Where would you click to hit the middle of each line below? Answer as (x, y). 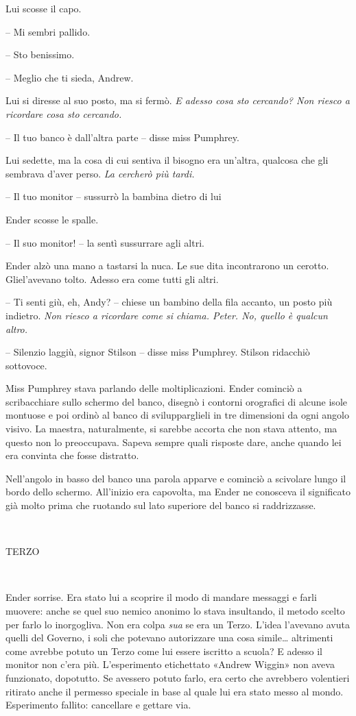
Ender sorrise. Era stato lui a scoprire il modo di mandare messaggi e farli (161, 597)
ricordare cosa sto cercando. (64, 113)
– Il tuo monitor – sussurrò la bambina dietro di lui (114, 196)
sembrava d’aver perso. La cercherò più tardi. (100, 173)
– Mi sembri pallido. (48, 31)
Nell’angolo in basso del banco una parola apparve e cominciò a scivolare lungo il (176, 478)
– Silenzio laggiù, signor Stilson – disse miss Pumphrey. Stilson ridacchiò (158, 352)
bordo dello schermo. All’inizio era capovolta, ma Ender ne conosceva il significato (178, 492)
